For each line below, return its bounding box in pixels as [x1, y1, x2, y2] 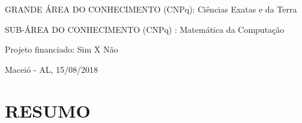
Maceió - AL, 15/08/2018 [5, 63, 98, 75]
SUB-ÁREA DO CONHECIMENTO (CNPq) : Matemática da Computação [5, 23, 285, 35]
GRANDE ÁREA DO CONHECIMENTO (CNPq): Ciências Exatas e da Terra [5, 3, 297, 15]
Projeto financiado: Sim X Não [5, 43, 118, 56]
